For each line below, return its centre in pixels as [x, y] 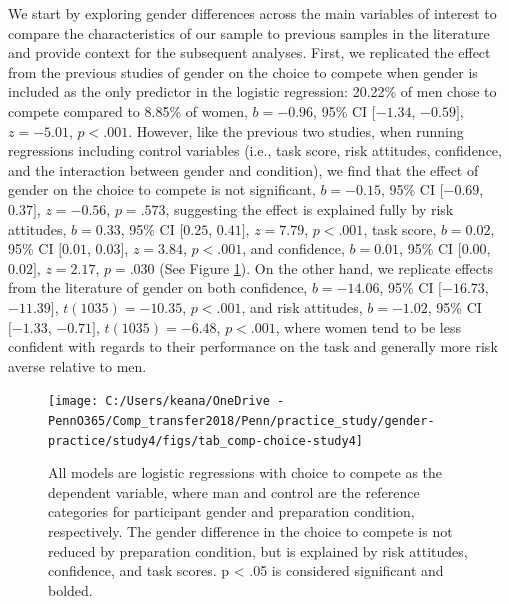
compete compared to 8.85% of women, [128, 110]
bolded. [70, 589]
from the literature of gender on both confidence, [158, 287]
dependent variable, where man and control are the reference [234, 491]
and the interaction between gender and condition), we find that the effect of [243, 169]
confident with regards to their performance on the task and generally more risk [253, 346]
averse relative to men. [77, 365]
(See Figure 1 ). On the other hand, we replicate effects [326, 267]
